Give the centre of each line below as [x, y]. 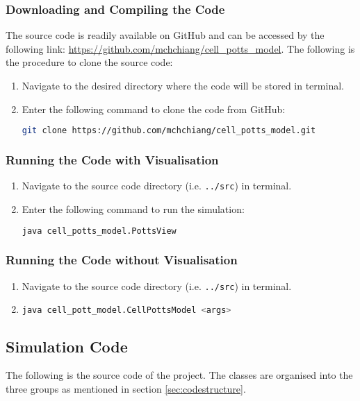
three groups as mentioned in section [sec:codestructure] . [126, 388]
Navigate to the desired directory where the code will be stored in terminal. [183, 85]
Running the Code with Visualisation [112, 159]
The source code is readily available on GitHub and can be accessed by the [165, 35]
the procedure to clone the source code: [89, 62]
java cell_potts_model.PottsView [99, 231]
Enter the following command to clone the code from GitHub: [154, 109]
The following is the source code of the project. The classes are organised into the [179, 375]
